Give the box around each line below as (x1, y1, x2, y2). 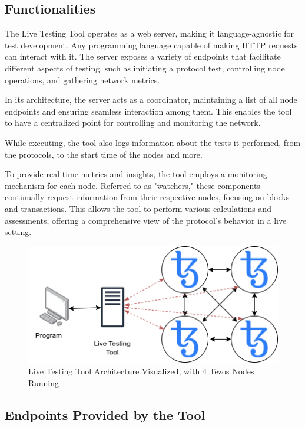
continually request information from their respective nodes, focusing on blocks (5, 191, 290, 203)
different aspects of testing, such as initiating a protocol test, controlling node (5, 61, 285, 74)
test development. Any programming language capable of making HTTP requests (5, 38, 298, 51)
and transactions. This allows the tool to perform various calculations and (5, 202, 271, 214)
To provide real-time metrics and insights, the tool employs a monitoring (5, 168, 267, 180)
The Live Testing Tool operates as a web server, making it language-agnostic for (5, 27, 294, 40)
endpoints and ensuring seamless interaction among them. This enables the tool (5, 105, 292, 117)
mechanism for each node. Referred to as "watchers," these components (5, 179, 260, 191)
